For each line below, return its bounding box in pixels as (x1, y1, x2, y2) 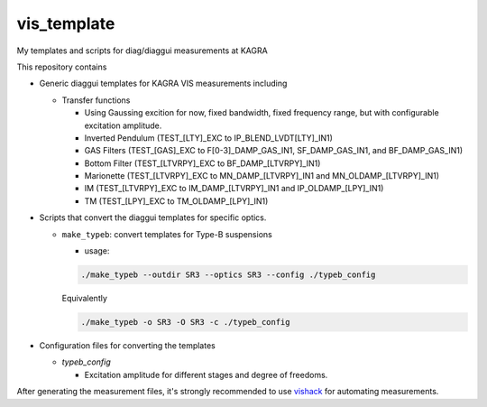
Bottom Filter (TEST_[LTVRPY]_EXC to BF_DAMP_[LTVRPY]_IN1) (84, 158, 321, 169)
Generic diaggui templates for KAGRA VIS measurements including (39, 78, 288, 89)
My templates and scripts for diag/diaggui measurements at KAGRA (16, 45, 268, 56)
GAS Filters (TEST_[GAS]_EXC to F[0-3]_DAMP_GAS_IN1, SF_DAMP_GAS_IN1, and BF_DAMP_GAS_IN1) (84, 145, 464, 156)
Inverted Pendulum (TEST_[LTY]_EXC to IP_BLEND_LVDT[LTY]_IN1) (84, 132, 334, 143)
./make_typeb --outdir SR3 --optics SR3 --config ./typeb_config (80, 270, 376, 280)
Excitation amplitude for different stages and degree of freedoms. (84, 369, 328, 380)
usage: (84, 245, 110, 256)
